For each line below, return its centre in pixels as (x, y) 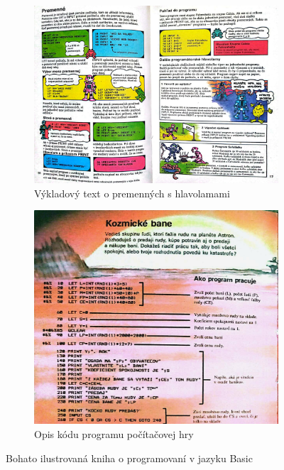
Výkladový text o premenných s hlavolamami (132, 193)
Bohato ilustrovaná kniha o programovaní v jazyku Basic (129, 458)
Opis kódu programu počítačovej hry (114, 434)
